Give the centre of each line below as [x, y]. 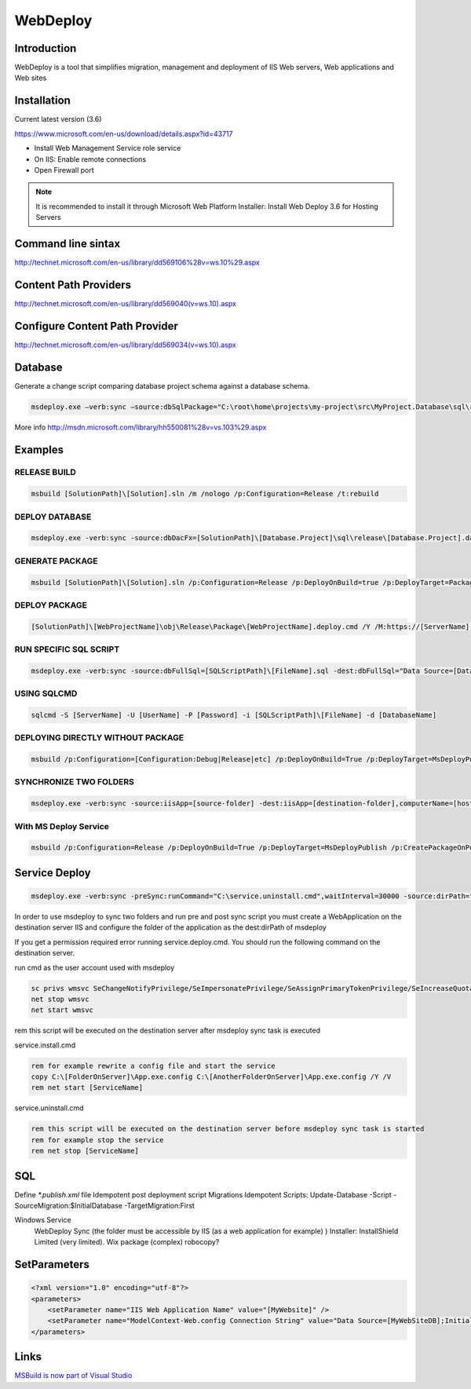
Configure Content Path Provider [96, 326]
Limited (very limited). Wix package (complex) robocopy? [127, 1242]
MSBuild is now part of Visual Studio [73, 1376]
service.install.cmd [45, 1045]
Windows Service [43, 1220]
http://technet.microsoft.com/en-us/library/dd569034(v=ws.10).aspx [126, 345]
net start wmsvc [62, 1010]
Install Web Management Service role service [108, 148]
